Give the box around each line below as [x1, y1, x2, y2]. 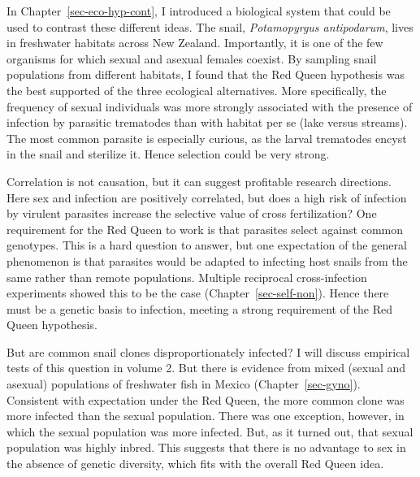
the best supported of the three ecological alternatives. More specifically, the [6, 81, 387, 98]
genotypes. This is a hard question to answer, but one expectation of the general [6, 236, 407, 254]
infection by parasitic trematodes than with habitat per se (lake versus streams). [6, 114, 408, 131]
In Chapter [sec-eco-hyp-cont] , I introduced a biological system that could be [6, 2, 391, 19]
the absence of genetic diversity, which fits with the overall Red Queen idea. [6, 455, 384, 472]
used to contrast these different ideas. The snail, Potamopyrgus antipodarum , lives [6, 18, 414, 35]
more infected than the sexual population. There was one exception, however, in [6, 407, 405, 424]
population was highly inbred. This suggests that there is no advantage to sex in [6, 439, 406, 456]
